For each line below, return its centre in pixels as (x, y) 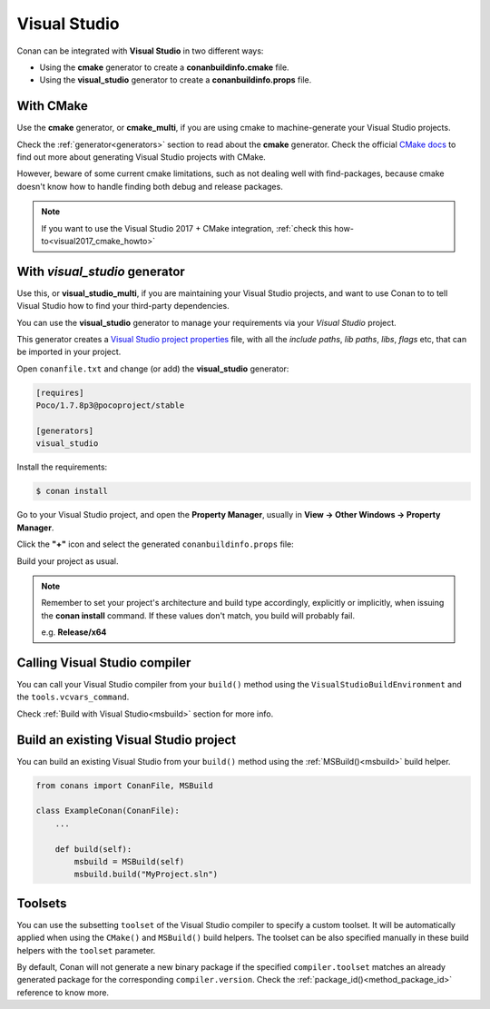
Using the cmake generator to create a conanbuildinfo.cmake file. (164, 67)
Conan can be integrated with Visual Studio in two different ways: (140, 51)
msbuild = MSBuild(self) (129, 861)
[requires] (60, 392)
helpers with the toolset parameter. (86, 950)
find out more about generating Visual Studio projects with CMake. (142, 157)
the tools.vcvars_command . (73, 697)
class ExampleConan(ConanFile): (108, 811)
